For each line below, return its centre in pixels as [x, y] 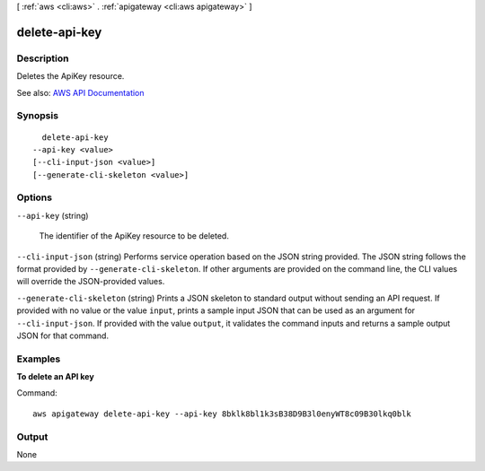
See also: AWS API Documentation [80, 92]
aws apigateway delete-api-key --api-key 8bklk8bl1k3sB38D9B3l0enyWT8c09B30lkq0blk [222, 414]
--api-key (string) [53, 215]
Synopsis [37, 116]
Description [43, 58]
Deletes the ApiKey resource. [71, 76]
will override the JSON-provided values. [91, 282]
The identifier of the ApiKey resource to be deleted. [134, 236]
